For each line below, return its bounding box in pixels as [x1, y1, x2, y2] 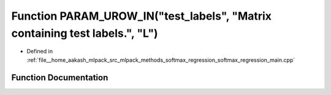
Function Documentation [11, 72, 108, 83]
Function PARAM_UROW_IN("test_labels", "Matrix [11, 9, 272, 23]
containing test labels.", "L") [11, 26, 159, 40]
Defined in [26, 48, 53, 55]
